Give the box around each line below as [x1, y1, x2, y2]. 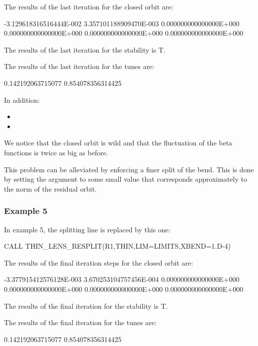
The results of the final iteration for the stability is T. [4, 300, 168, 311]
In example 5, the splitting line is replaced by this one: [4, 224, 171, 234]
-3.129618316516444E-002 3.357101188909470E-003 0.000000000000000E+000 [4, 18, 240, 28]
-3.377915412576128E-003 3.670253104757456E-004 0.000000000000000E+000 [4, 274, 240, 284]
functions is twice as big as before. [4, 147, 108, 157]
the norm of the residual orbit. [4, 183, 97, 194]
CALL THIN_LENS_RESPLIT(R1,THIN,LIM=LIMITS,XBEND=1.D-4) [4, 241, 231, 251]
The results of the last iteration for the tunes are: [4, 61, 155, 71]
